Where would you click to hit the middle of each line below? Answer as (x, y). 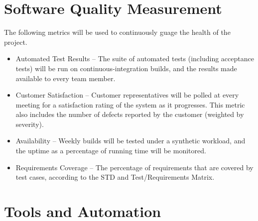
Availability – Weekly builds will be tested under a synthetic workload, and (130, 141)
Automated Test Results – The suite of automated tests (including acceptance (135, 58)
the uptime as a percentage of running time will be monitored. (111, 151)
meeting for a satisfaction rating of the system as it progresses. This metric (130, 104)
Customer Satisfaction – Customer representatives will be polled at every (127, 95)
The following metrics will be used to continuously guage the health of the (117, 32)
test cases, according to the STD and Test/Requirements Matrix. (115, 177)
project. (16, 42)
